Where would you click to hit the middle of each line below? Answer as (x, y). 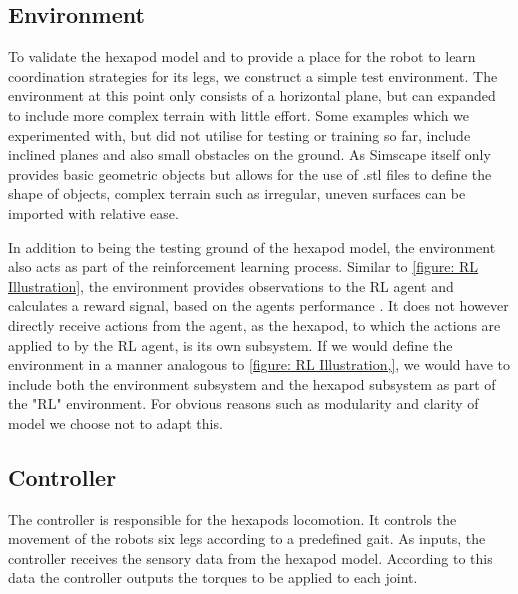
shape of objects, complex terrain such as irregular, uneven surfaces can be (237, 193)
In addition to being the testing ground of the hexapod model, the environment (252, 246)
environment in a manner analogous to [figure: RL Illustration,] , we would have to (259, 364)
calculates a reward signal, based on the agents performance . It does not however (258, 305)
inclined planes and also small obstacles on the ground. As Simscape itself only (249, 154)
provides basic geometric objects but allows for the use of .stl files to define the (250, 173)
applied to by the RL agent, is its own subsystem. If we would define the (230, 344)
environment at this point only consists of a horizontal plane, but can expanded (252, 95)
